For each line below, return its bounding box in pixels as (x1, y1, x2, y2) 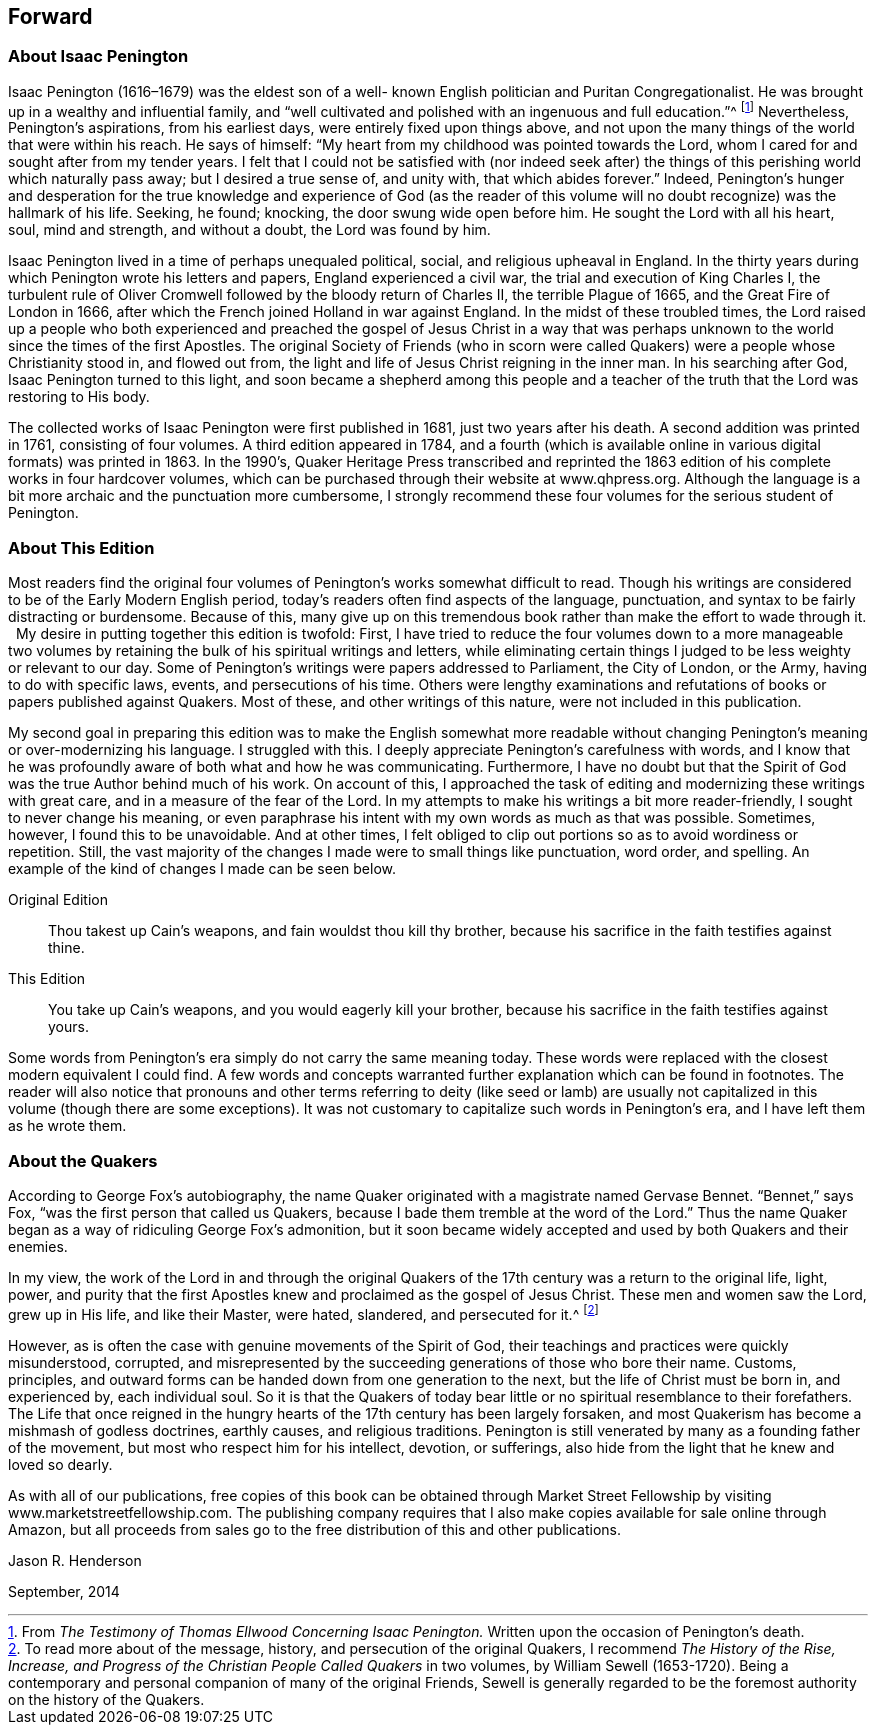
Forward (8, 4, 93, 29)
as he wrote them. (8, 1117, 127, 1135)
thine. (48, 939, 85, 957)
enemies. (8, 1237, 68, 1255)
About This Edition (8, 537, 155, 558)
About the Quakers (8, 1150, 158, 1171)
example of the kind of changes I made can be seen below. (8, 860, 397, 878)
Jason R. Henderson (8, 1551, 142, 1569)
